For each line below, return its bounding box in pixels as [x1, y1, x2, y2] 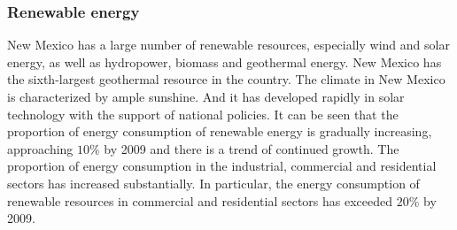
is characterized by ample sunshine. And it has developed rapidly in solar [7, 88, 405, 105]
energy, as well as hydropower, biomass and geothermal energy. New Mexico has [7, 52, 442, 71]
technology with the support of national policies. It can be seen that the [7, 104, 399, 123]
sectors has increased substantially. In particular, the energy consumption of [7, 173, 420, 192]
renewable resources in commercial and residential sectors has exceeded [7, 191, 393, 210]
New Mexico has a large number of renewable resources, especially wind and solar [7, 35, 450, 54]
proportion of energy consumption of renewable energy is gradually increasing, [7, 122, 432, 141]
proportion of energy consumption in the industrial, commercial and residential [7, 157, 437, 175]
